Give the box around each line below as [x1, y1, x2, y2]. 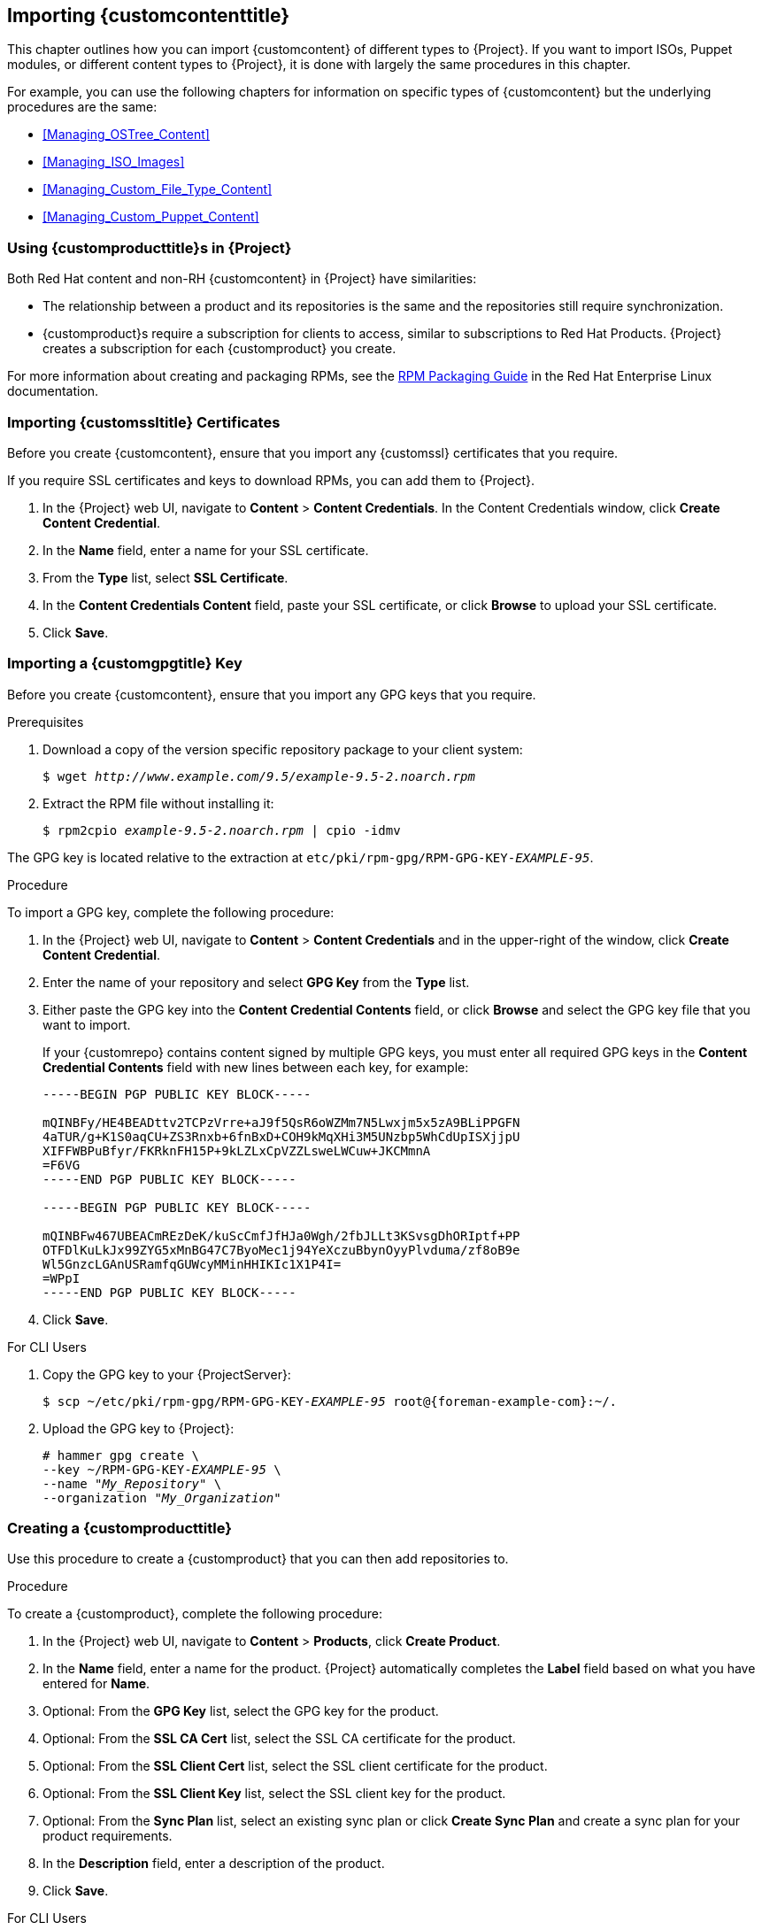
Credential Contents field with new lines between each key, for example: [42, 1059, 469, 1075]
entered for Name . [42, 1676, 150, 1692]
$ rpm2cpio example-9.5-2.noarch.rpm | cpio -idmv [42, 822, 401, 838]
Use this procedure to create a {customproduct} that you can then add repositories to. [7, 1551, 509, 1567]
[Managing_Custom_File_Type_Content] [42, 181, 273, 197]
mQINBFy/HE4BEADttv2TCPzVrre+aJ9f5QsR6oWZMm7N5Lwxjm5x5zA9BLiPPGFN [42, 1115, 520, 1130]
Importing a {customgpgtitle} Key [7, 654, 242, 673]
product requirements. [42, 1828, 173, 1844]
